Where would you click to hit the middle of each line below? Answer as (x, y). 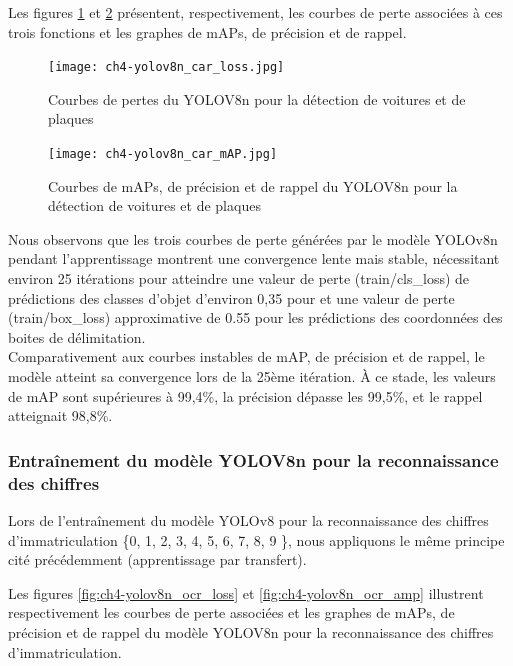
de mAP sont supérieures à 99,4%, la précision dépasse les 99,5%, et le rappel (245, 395)
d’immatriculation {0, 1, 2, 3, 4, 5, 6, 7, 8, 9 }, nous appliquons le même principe (256, 539)
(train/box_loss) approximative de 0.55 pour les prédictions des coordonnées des (255, 317)
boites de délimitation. (77, 336)
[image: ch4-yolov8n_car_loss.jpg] (166, 67)
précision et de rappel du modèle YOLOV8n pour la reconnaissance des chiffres (251, 631)
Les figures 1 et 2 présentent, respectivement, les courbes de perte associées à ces (255, 12)
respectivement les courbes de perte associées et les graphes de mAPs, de (231, 612)
